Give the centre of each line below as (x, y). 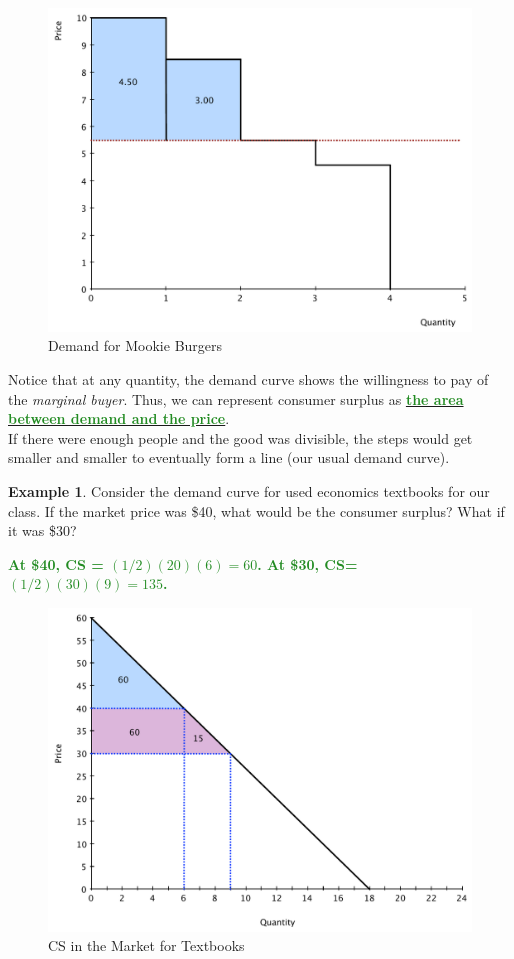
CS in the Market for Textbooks (146, 945)
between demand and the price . (119, 418)
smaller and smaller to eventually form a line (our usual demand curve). (229, 457)
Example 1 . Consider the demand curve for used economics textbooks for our (249, 490)
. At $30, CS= (307, 563)
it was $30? (42, 530)
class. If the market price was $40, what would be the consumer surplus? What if (256, 510)
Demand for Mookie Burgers (135, 345)
